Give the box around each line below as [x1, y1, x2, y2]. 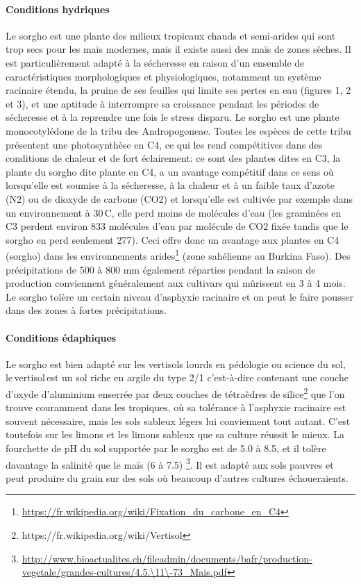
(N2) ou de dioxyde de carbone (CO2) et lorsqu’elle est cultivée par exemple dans [6, 191, 353, 206]
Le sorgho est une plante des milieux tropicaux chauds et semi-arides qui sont [6, 28, 336, 42]
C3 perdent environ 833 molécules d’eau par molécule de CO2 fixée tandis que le [6, 219, 349, 233]
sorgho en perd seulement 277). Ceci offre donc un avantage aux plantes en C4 [6, 232, 339, 247]
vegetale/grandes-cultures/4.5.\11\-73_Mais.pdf [22, 565, 227, 579]
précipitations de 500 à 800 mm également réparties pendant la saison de [6, 262, 316, 276]
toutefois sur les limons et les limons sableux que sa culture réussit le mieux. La [6, 427, 344, 442]
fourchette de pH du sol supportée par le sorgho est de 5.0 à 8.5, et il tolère [6, 440, 326, 455]
